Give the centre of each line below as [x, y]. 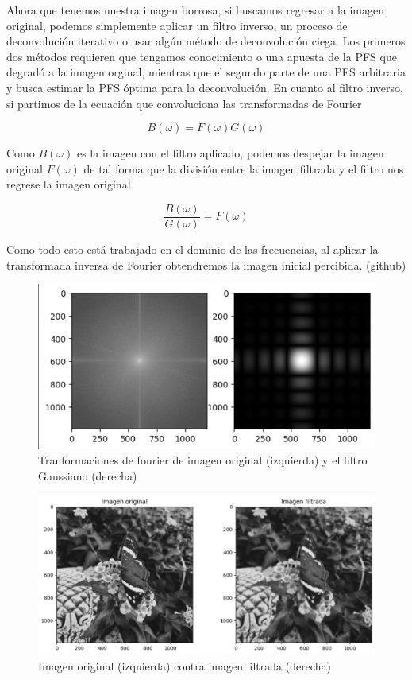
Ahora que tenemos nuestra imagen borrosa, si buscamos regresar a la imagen [195, 10]
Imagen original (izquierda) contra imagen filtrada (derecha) [185, 665]
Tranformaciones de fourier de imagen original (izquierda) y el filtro [203, 459]
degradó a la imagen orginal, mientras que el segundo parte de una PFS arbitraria [206, 72]
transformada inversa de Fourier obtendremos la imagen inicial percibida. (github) [206, 264]
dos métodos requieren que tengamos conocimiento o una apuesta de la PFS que [202, 56]
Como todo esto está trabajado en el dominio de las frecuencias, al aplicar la [193, 249]
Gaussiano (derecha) [88, 475]
